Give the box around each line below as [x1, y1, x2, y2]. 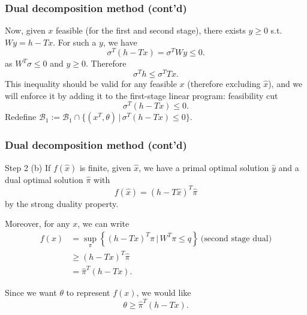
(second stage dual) [200, 234, 272, 243]
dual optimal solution [5, 173, 83, 185]
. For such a [53, 35, 97, 48]
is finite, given [79, 161, 131, 173]
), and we [268, 77, 303, 90]
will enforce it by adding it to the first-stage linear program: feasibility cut [5, 89, 278, 101]
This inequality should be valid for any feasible [5, 77, 177, 90]
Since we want [5, 286, 57, 299]
